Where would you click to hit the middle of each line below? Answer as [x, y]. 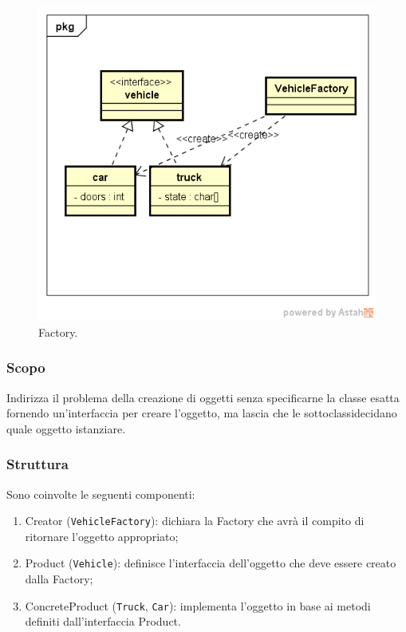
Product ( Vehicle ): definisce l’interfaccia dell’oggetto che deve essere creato [211, 563]
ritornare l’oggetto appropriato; [102, 536]
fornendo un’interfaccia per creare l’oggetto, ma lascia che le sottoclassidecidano [202, 413]
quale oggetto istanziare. [66, 428]
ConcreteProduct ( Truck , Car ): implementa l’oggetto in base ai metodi [198, 605]
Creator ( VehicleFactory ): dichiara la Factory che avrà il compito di [195, 521]
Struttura [37, 464]
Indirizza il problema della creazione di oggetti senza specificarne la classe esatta [203, 397]
